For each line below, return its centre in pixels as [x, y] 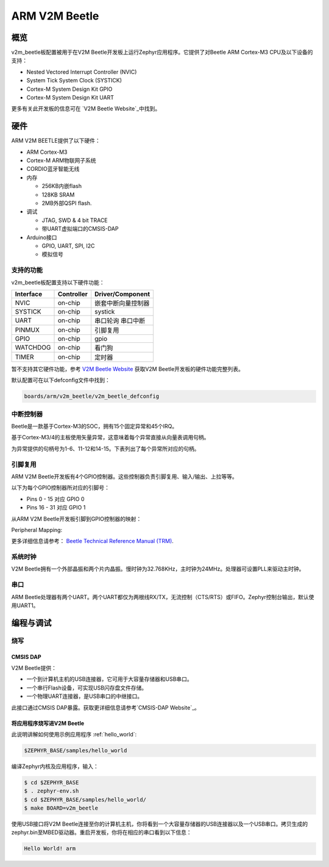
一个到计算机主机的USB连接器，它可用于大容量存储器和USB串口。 [110, 679]
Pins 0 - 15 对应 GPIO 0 [55, 499]
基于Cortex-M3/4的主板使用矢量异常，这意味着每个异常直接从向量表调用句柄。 [110, 437]
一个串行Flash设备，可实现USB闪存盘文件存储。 [87, 688]
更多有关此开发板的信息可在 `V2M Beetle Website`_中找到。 [86, 109]
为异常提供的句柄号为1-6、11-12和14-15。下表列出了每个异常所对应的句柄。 [106, 448]
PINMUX [27, 329]
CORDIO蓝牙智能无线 [53, 169]
